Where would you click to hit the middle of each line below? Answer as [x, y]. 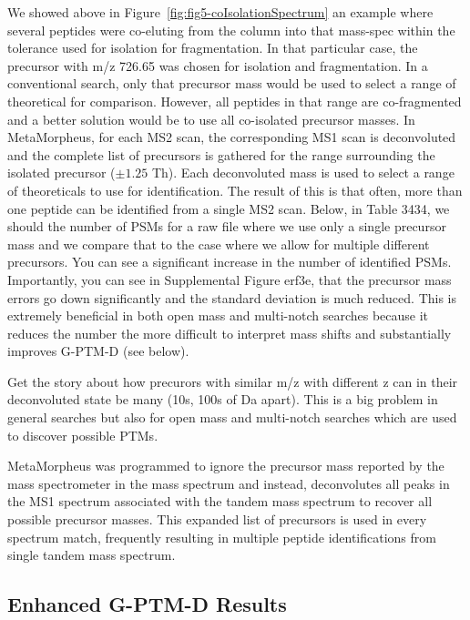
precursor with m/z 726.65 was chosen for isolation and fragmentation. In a [218, 65]
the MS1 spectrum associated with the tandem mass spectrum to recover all [220, 501]
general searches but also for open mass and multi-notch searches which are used [232, 417]
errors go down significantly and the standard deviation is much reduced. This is [232, 297]
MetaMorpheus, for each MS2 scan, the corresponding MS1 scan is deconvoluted [232, 137]
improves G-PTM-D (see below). [98, 351]
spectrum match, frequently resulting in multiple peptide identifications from [222, 537]
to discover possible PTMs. [83, 435]
